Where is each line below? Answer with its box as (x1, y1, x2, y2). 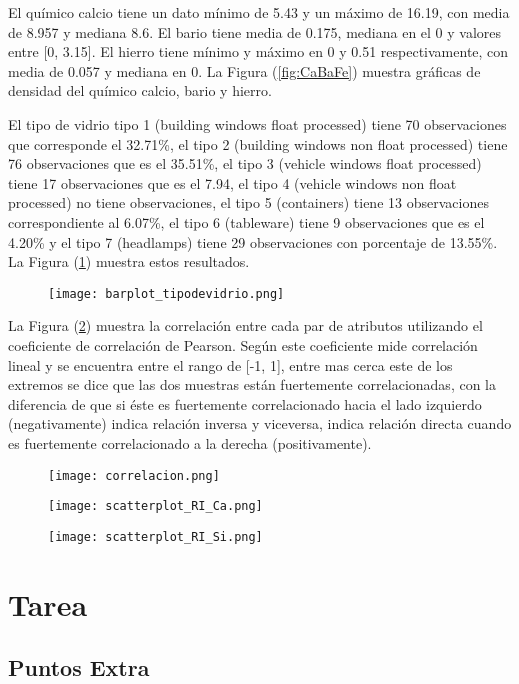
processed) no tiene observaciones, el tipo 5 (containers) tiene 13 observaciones (8, 192, 489, 213)
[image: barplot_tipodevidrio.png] (48, 286, 285, 301)
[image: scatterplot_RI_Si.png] (48, 529, 263, 544)
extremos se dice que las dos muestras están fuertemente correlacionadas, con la (8, 374, 496, 395)
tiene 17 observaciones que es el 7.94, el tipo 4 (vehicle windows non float (8, 172, 457, 193)
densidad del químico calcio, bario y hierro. (8, 80, 272, 101)
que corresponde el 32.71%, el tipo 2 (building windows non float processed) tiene (8, 133, 508, 154)
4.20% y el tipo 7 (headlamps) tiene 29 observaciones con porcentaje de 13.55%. (8, 231, 498, 252)
